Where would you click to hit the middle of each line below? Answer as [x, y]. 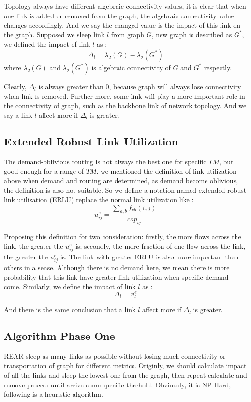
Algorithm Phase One [59, 336]
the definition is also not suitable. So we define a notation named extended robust [125, 190]
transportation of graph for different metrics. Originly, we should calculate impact [125, 365]
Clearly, [15, 86]
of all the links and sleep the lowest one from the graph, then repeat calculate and [125, 375]
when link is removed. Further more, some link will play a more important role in [125, 96]
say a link [18, 115]
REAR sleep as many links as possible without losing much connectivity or [115, 356]
